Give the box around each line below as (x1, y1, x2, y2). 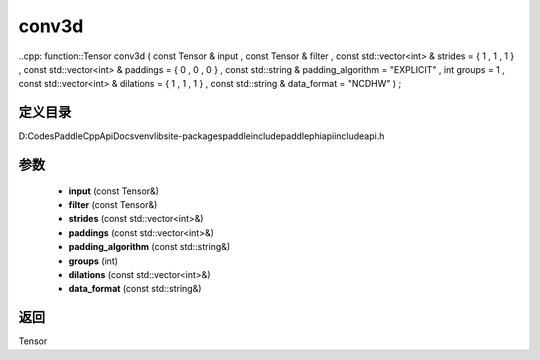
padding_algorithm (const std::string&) (68, 241, 231, 253)
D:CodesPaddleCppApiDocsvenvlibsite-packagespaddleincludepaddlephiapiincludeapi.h (18, 130, 385, 142)
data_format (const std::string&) (68, 283, 202, 295)
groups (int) (68, 255, 119, 267)
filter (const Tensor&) (68, 199, 158, 211)
